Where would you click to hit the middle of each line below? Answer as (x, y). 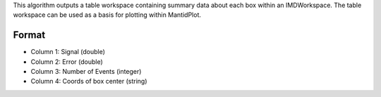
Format (29, 35)
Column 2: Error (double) (67, 62)
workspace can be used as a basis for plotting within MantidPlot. (107, 15)
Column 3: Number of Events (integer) (86, 72)
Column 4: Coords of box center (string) (89, 82)
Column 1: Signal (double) (68, 52)
